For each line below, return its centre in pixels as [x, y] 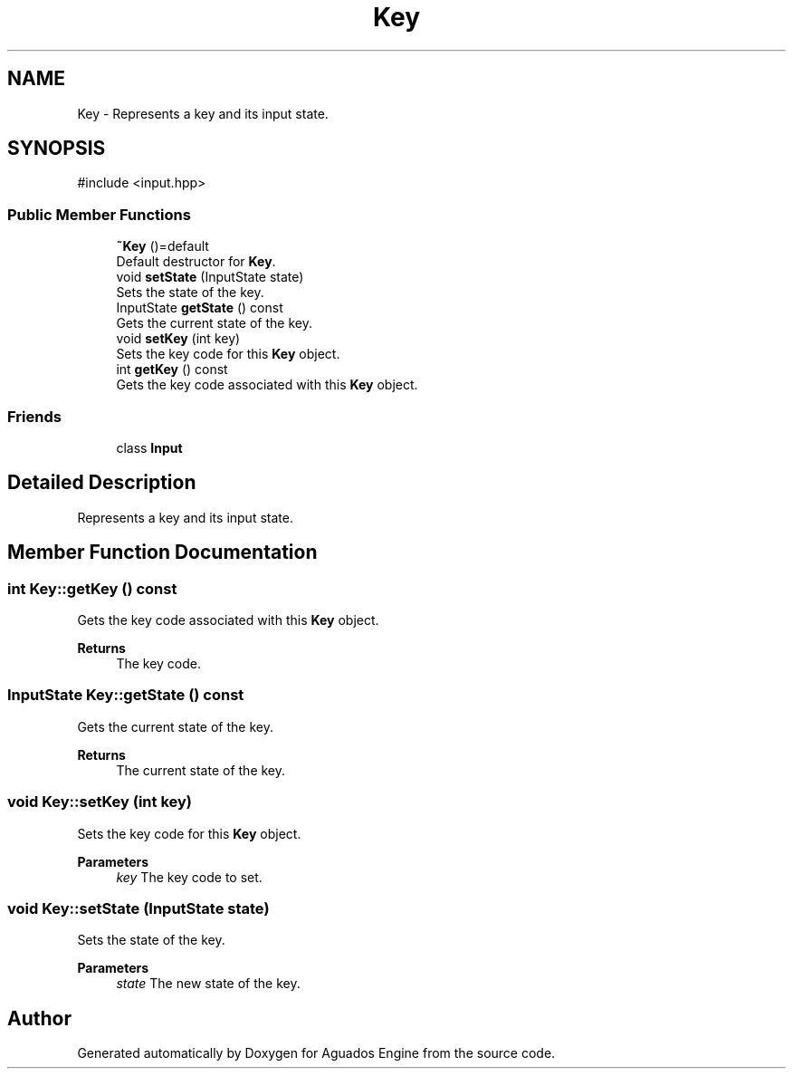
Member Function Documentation [162, 552]
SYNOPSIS [57, 149]
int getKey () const [172, 370]
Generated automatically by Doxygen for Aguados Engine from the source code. [316, 1053]
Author [39, 1018]
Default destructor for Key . [196, 262]
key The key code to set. [189, 877]
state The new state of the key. [208, 984]
